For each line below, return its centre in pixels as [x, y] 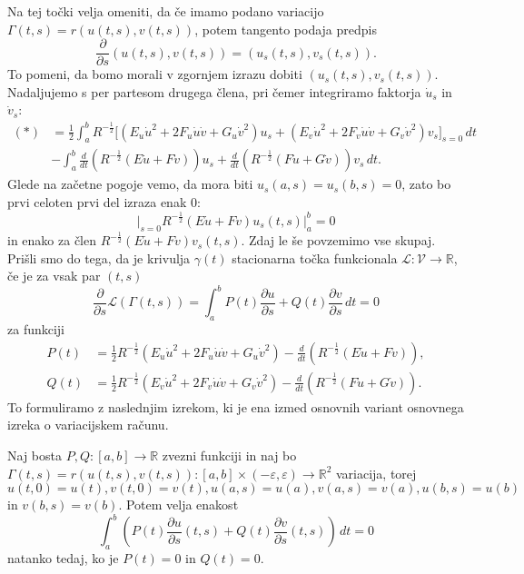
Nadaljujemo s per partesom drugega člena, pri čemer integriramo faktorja [214, 91]
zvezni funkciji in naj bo [229, 455]
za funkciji [36, 329]
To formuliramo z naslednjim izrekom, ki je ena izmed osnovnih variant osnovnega [236, 406]
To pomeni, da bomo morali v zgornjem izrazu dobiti [155, 74]
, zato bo [426, 184]
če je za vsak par [54, 276]
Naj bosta [35, 455]
